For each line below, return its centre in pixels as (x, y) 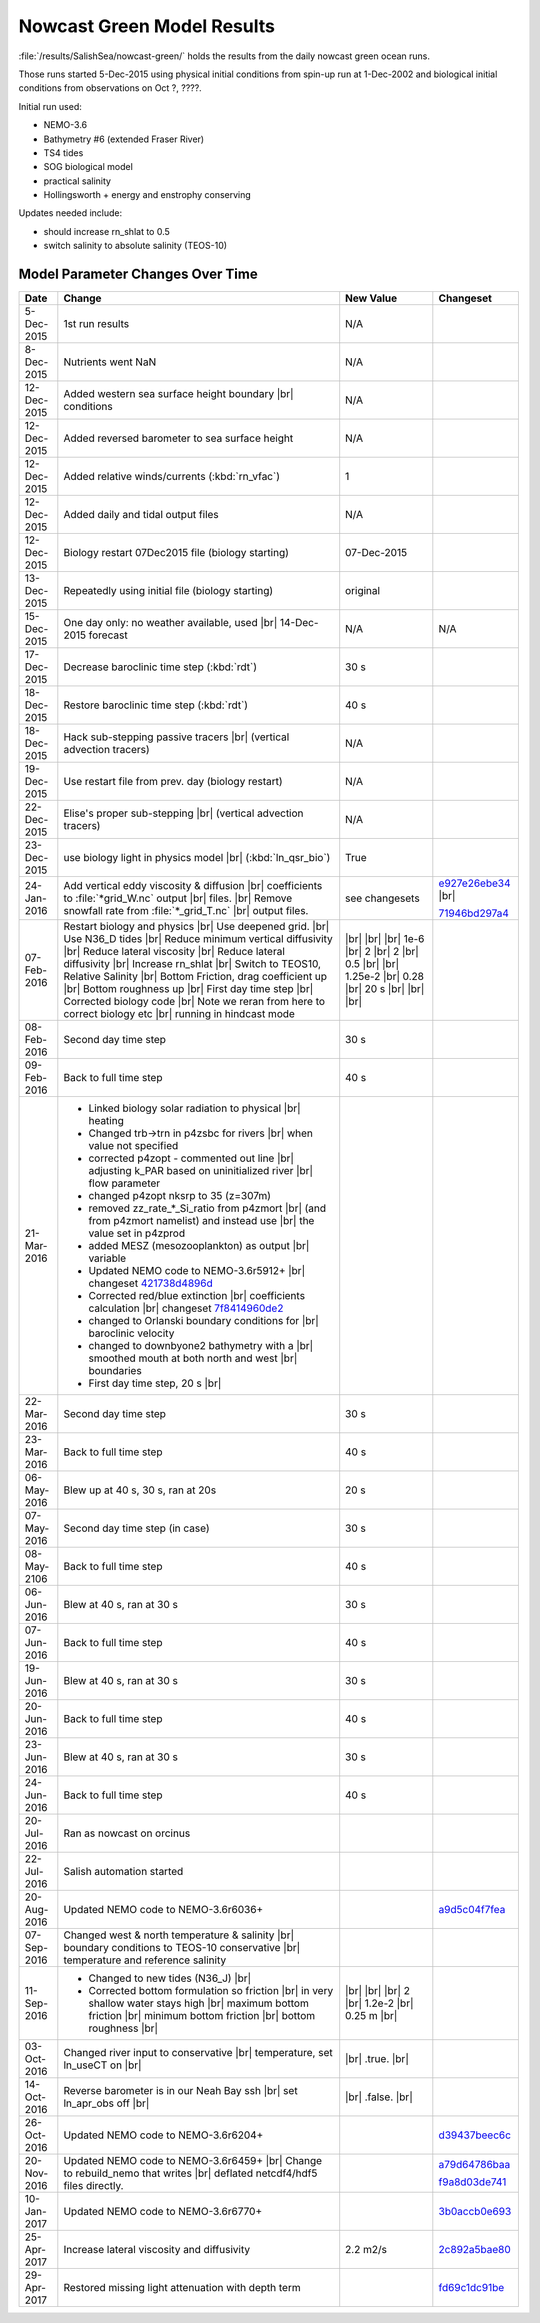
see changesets (382, 898)
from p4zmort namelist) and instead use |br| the (201, 1221)
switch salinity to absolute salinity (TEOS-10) (135, 246)
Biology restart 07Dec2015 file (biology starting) (176, 553)
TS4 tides (63, 152)
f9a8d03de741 (472, 2182)
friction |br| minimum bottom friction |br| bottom (201, 2016)
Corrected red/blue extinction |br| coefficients (196, 1296)
